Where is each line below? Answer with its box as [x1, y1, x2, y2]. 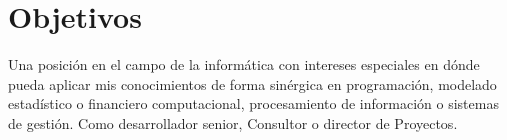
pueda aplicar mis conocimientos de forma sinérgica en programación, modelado [8, 73, 497, 94]
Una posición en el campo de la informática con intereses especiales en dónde [8, 54, 480, 75]
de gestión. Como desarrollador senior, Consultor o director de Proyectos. [8, 112, 458, 133]
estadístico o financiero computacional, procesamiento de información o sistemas [8, 93, 499, 114]
